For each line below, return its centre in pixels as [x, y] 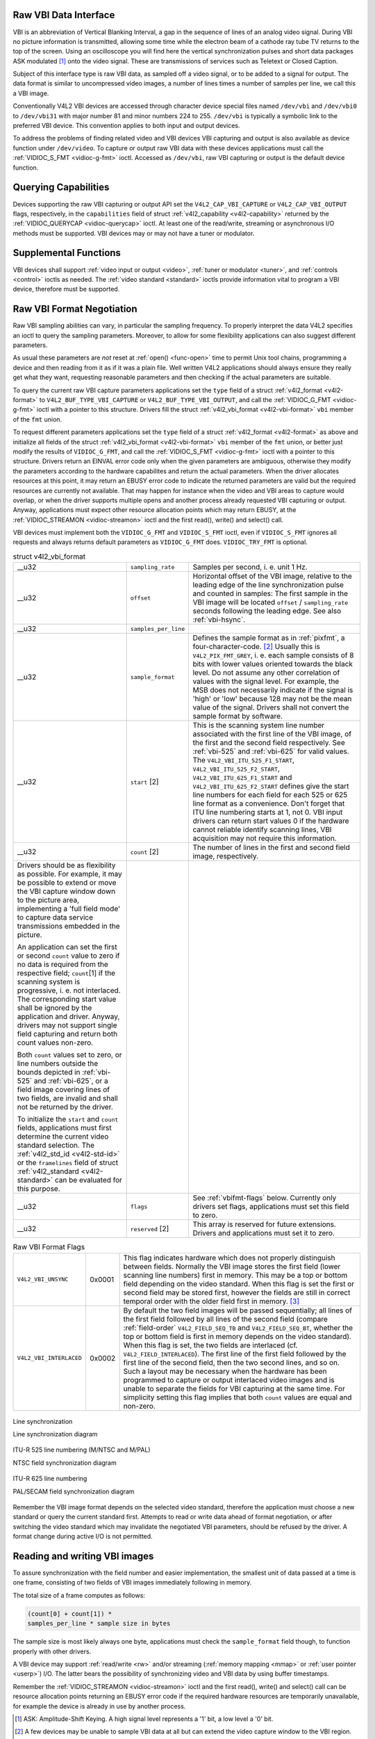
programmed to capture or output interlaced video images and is [229, 1379]
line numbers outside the [58, 1064]
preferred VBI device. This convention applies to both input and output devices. [126, 126]
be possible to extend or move [67, 883]
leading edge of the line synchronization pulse [268, 585]
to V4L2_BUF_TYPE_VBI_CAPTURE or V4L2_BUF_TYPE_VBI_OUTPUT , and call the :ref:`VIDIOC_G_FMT [185, 400]
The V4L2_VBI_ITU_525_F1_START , [244, 760]
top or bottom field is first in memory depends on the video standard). [237, 1336]
